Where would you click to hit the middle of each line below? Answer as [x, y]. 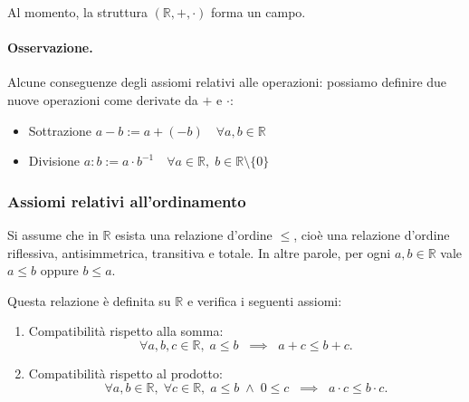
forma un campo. [258, 12]
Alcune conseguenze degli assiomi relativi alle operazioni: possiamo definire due [227, 82]
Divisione [54, 161]
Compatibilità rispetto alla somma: [126, 331]
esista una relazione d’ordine [194, 234]
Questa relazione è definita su [89, 300]
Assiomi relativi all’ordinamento [127, 201]
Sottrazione [60, 130]
